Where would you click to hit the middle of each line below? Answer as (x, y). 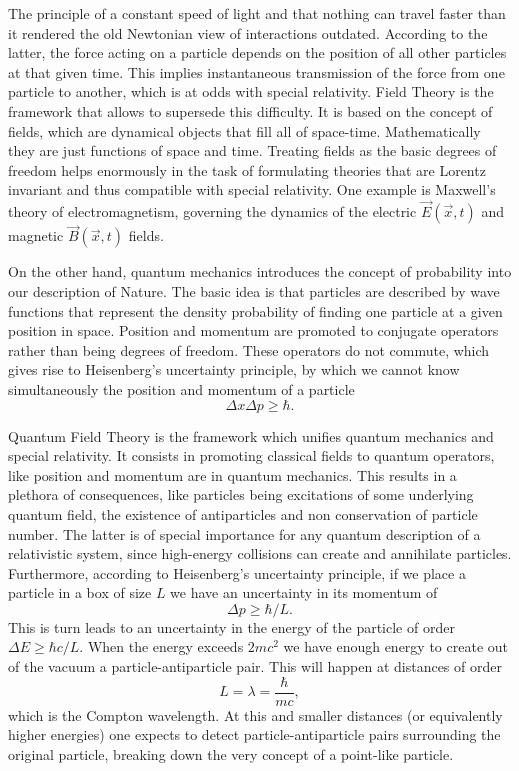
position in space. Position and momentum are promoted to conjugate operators (253, 330)
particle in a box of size (80, 592)
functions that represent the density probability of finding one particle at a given (255, 310)
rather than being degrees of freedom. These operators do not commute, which (249, 349)
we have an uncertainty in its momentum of (304, 592)
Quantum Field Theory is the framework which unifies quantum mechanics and (251, 435)
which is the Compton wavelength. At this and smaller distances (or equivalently (255, 714)
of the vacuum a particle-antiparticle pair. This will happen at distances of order (255, 666)
